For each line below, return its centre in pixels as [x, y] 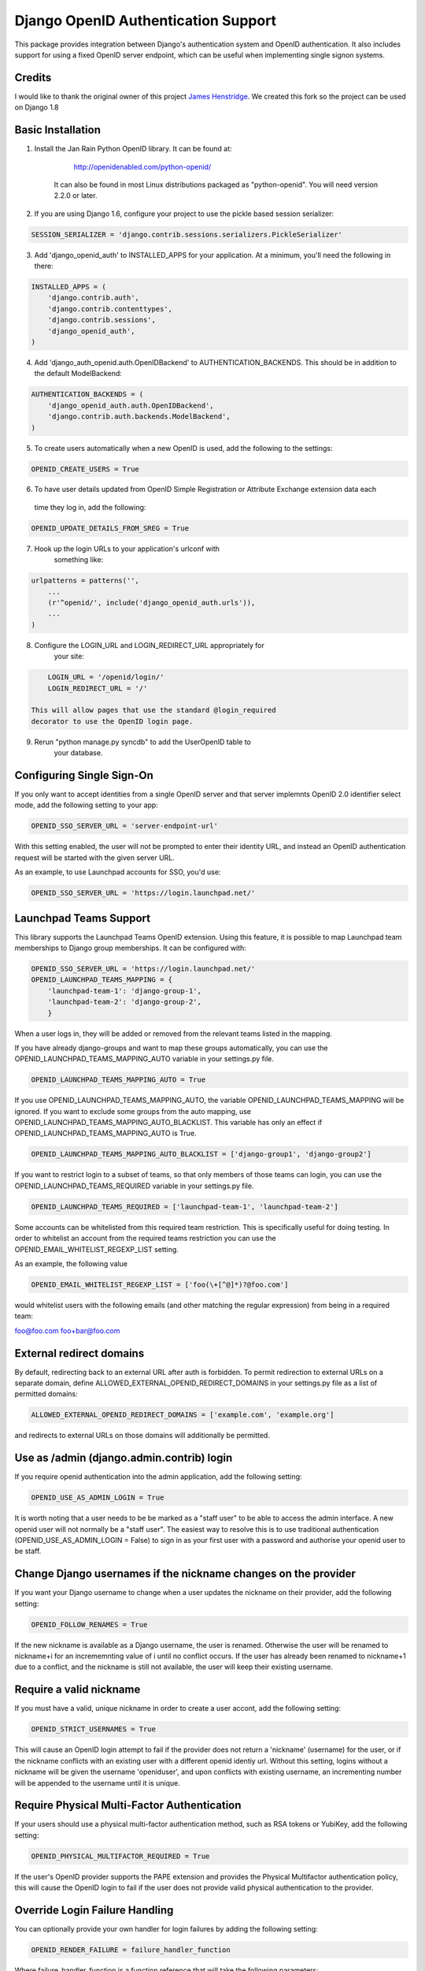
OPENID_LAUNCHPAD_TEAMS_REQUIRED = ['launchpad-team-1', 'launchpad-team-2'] [185, 1207]
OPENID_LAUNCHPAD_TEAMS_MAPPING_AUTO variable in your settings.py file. [144, 1059]
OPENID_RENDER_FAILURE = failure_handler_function [131, 1950]
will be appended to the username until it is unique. [97, 1783]
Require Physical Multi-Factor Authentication [128, 1805]
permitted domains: [46, 1394]
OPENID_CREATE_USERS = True [85, 469]
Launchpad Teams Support [83, 918]
